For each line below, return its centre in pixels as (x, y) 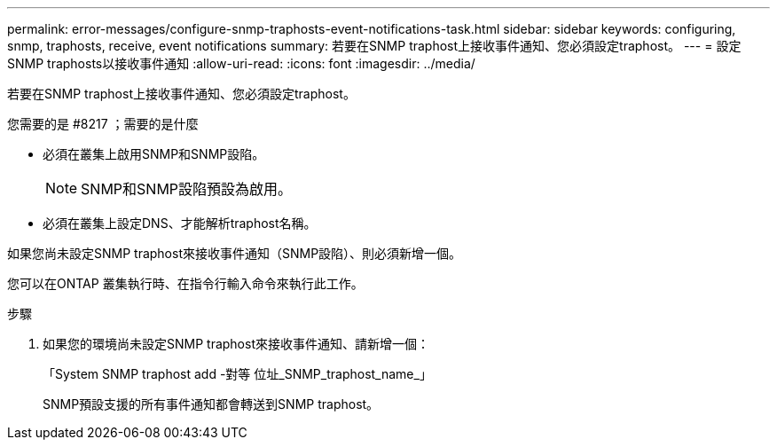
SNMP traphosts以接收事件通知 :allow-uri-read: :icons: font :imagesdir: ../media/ (241, 63)
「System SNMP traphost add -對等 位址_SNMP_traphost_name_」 (237, 374)
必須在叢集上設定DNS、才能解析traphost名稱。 (180, 223)
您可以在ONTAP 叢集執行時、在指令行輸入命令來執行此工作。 (185, 283)
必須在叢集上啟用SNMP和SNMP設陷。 (154, 154)
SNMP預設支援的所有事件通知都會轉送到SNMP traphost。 (211, 404)
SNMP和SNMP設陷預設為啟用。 (187, 189)
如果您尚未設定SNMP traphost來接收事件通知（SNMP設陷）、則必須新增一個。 (235, 253)
